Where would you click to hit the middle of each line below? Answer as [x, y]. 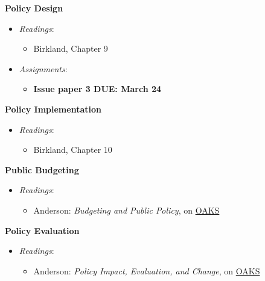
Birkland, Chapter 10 [73, 150]
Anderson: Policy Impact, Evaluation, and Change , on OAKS [147, 270]
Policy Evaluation [42, 230]
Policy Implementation [53, 109]
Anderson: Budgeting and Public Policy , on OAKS [126, 210]
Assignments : [43, 68]
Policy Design [34, 8]
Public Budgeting [42, 169]
